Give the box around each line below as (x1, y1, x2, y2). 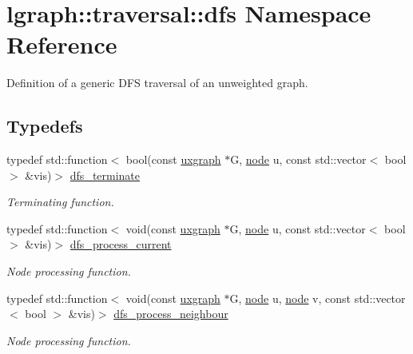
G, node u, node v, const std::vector (229, 289, 406, 306)
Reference (6, 28, 117, 61)
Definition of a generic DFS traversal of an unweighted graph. (6, 74, 308, 91)
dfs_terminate (69, 166, 141, 183)
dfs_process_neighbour (113, 305, 228, 322)
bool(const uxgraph (125, 151, 221, 168)
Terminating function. (6, 193, 114, 210)
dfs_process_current (69, 236, 172, 253)
